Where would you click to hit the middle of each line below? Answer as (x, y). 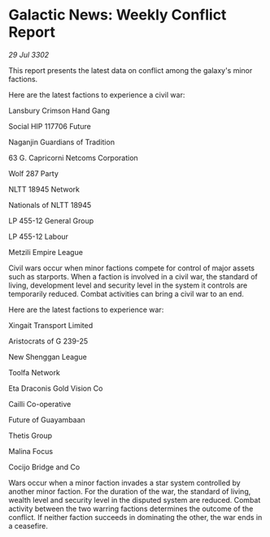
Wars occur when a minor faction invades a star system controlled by (125, 483)
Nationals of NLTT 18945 (50, 205)
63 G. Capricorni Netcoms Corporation (73, 158)
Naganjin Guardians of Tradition (62, 142)
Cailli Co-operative (40, 404)
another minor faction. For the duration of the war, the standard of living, (130, 491)
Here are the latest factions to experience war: (86, 310)
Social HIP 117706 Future (50, 126)
